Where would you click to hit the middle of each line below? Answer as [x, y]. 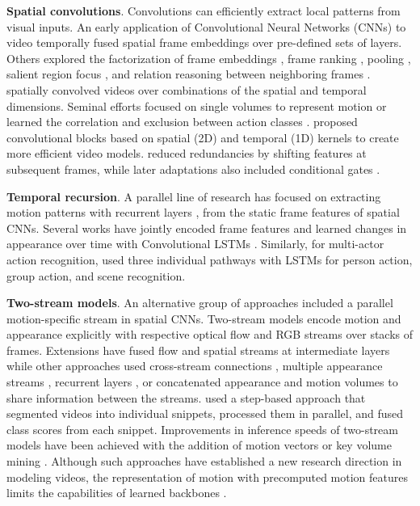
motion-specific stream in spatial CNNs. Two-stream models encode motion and [204, 318]
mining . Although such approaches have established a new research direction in [204, 461]
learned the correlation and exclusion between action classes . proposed [182, 122]
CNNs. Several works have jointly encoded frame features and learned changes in [207, 228]
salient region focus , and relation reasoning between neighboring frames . [189, 74]
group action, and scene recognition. [96, 275]
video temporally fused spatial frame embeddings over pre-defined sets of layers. [204, 42]
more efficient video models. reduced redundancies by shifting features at [187, 153]
